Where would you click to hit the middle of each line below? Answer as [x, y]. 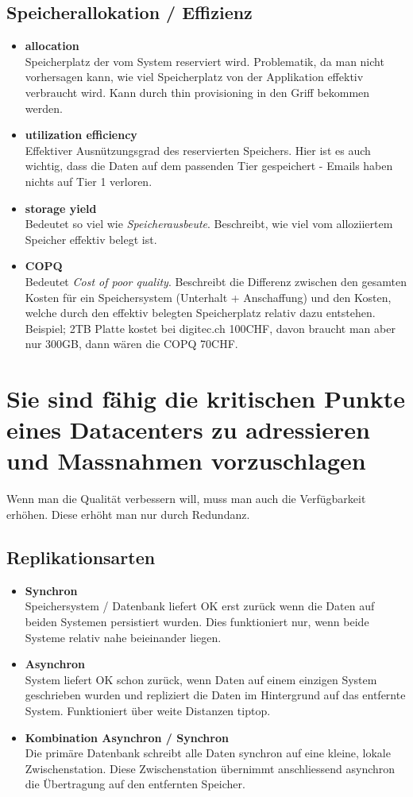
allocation [52, 46]
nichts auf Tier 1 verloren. [89, 181]
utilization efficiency [81, 135]
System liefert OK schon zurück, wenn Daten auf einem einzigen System [201, 679]
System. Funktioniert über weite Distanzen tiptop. [148, 710]
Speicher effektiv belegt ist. [91, 239]
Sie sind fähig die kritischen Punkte [206, 398]
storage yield [61, 208]
